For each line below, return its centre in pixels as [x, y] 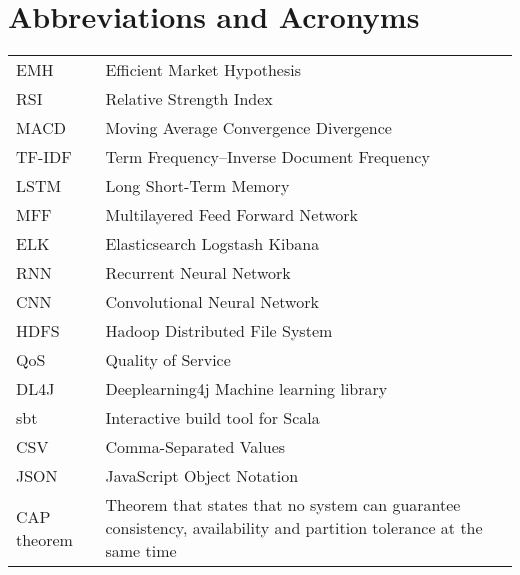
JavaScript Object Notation [202, 476]
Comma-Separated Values [195, 447]
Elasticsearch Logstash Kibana [212, 244]
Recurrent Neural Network [198, 273]
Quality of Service [168, 360]
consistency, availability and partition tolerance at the [294, 528]
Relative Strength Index [189, 99]
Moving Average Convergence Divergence [248, 128]
